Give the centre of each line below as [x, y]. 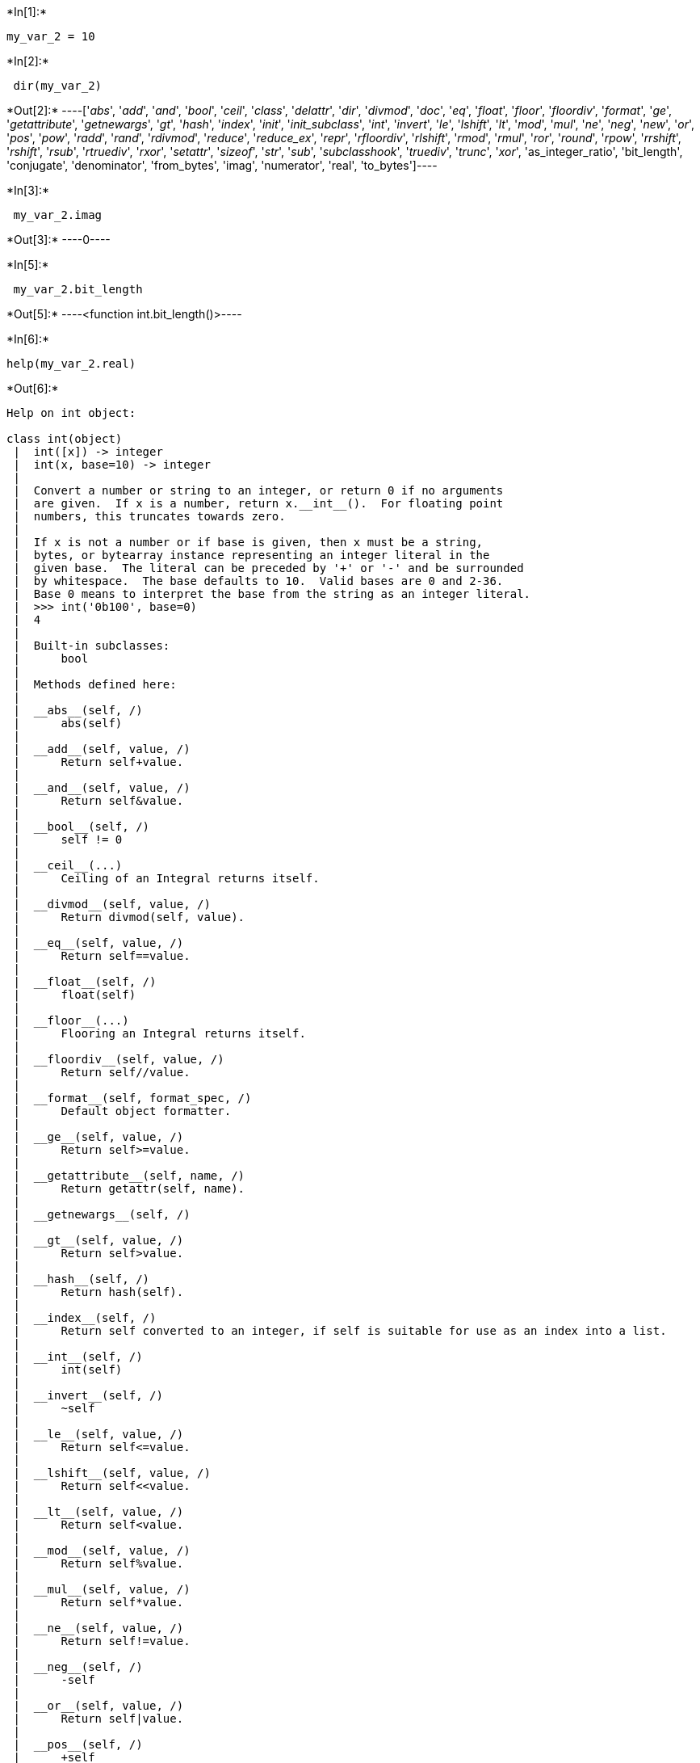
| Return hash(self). [99, 1292]
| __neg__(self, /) [78, 1667]
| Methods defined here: [95, 684]
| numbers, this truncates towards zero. [149, 516]
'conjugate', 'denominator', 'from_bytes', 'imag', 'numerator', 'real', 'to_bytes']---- [222, 165]
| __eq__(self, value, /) [99, 943]
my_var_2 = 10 [51, 36]
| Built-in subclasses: [92, 646]
